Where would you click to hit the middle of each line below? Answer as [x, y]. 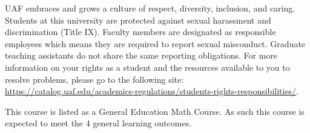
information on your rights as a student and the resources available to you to [147, 67]
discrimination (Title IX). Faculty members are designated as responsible [140, 32]
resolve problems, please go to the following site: [94, 79]
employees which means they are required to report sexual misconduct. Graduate [155, 43]
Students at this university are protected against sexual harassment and [138, 20]
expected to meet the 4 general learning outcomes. [98, 123]
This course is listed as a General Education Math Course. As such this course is [155, 111]
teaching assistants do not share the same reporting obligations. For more [141, 55]
